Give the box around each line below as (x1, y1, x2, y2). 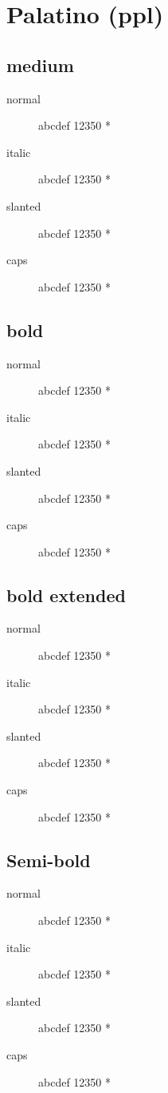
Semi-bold (6, 847, 91, 872)
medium (6, 52, 74, 77)
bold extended (6, 582, 126, 607)
